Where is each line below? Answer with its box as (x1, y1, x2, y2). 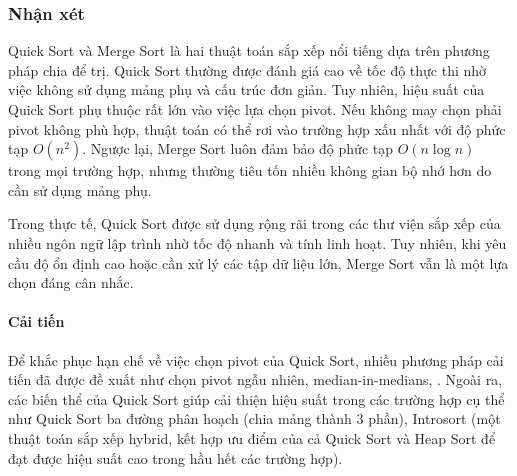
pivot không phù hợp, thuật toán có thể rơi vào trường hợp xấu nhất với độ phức (8, 118, 506, 139)
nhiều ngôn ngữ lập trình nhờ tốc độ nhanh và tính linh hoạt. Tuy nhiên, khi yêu (8, 232, 507, 253)
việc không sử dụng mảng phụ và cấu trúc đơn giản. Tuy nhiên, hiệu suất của (8, 79, 485, 100)
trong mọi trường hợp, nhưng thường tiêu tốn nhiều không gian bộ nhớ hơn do (8, 160, 492, 181)
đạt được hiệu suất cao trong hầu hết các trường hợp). (8, 447, 343, 468)
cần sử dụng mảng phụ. (8, 179, 152, 200)
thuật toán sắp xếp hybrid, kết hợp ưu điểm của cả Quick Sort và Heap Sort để (8, 427, 496, 448)
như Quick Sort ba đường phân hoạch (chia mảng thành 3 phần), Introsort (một (8, 408, 501, 429)
